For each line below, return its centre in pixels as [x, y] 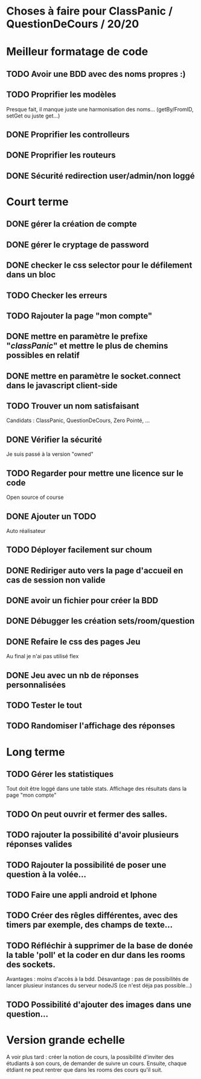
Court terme [37, 202]
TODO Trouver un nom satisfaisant [73, 406]
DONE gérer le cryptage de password [78, 244]
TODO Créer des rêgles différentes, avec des [92, 916]
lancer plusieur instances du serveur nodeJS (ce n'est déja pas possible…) [99, 986]
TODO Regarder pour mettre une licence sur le [95, 473]
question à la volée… [46, 874]
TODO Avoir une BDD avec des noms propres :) [96, 74]
